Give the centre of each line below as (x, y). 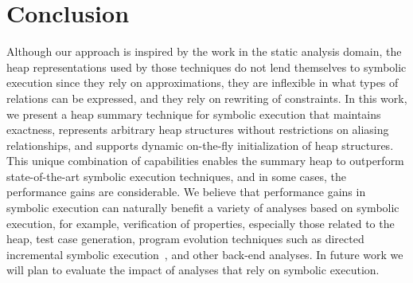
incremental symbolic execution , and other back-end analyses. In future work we (205, 254)
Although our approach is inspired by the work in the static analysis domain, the (204, 51)
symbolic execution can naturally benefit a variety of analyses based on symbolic (203, 208)
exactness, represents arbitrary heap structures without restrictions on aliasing (198, 130)
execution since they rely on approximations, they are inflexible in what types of (203, 83)
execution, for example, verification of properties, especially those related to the (201, 223)
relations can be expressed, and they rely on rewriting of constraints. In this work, (207, 98)
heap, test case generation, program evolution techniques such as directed (185, 239)
